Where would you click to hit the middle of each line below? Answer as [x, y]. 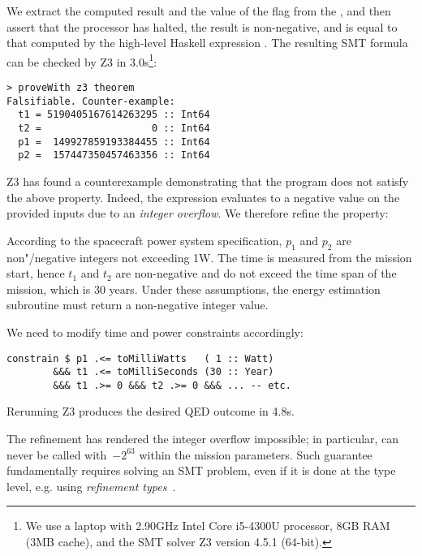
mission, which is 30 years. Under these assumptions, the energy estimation [194, 289]
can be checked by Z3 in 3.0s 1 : [82, 60]
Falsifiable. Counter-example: [91, 101]
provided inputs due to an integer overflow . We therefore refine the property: [198, 213]
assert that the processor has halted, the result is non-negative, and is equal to [202, 26]
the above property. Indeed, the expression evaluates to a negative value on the [203, 197]
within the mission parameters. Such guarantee [256, 454]
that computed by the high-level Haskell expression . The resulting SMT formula [207, 43]
